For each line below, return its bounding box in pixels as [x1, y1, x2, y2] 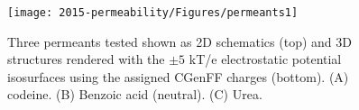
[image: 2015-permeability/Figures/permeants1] [7, 6, 299, 19]
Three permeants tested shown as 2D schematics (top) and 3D [7, 32, 352, 50]
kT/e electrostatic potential [189, 50, 342, 69]
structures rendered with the [7, 50, 165, 69]
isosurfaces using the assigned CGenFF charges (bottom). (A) [7, 67, 349, 86]
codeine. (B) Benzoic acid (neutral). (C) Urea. [7, 85, 262, 104]
